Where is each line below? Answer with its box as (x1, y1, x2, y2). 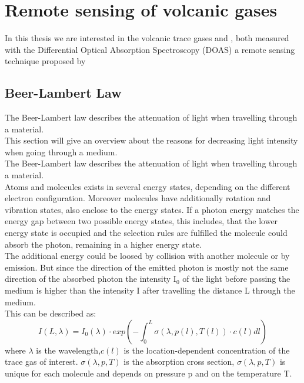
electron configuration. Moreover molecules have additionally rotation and (5, 192, 271, 204)
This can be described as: (5, 307, 96, 319)
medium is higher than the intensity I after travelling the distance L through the (5, 284, 295, 297)
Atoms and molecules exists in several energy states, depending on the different (5, 180, 290, 192)
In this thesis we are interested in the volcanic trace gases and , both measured (5, 32, 289, 44)
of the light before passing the (182, 272, 290, 285)
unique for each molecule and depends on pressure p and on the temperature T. (5, 367, 292, 379)
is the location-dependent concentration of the (123, 344, 290, 356)
